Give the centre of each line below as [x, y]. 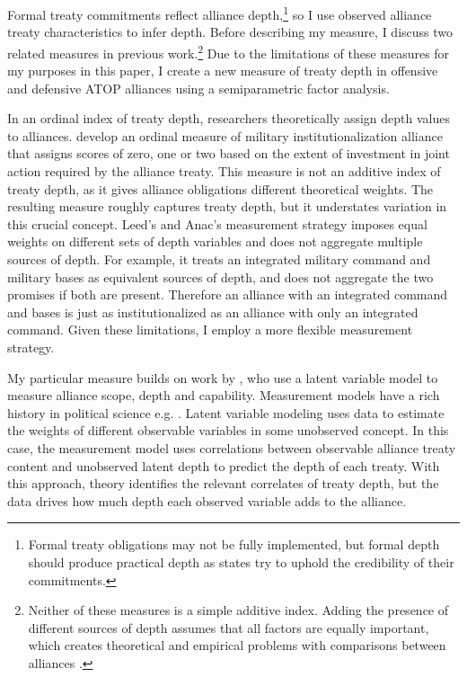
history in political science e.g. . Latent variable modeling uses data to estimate [226, 412]
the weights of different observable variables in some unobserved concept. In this [228, 430]
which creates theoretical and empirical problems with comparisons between [237, 645]
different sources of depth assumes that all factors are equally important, [229, 627]
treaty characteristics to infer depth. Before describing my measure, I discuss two [230, 32]
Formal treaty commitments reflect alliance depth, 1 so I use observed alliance [220, 13]
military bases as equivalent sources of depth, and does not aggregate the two [220, 276]
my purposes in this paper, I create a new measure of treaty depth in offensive [223, 71]
